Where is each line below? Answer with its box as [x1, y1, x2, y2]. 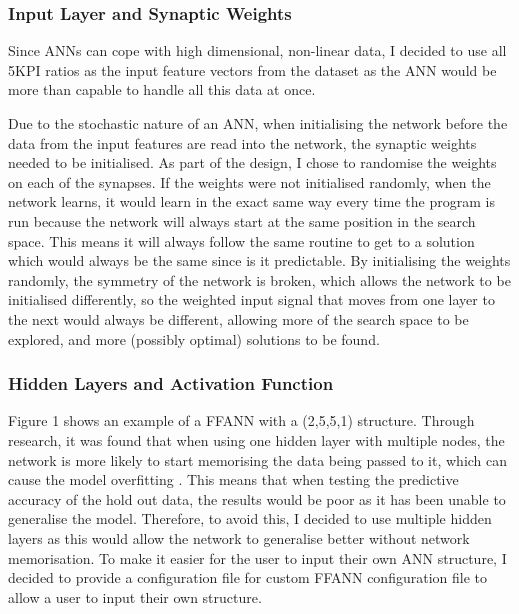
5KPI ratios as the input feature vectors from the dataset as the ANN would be [8, 59, 497, 80]
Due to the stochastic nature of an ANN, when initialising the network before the [8, 113, 508, 133]
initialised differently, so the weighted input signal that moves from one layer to [8, 289, 495, 310]
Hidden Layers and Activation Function [8, 371, 334, 396]
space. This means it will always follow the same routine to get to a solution [8, 230, 475, 251]
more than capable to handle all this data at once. [8, 79, 316, 100]
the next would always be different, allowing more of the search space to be [8, 308, 469, 329]
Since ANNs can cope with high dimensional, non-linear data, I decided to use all [8, 40, 507, 61]
